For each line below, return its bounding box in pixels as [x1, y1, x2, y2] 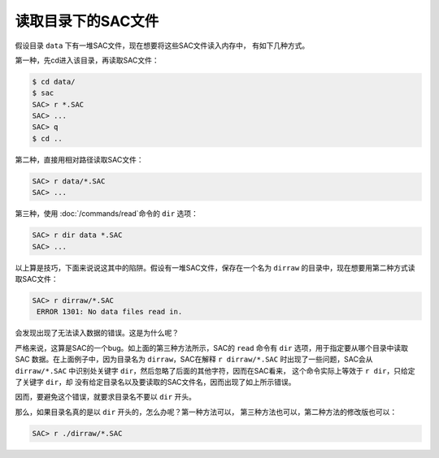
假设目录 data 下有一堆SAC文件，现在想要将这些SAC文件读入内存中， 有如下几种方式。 [15, 41, 310, 50]
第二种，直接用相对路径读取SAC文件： [15, 154, 144, 164]
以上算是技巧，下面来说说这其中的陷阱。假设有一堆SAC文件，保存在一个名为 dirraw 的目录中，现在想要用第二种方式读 [15, 262, 415, 272]
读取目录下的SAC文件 [15, 12, 159, 30]
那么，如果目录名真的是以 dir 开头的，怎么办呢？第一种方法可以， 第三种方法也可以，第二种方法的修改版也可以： [15, 407, 398, 417]
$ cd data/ [32, 77, 76, 86]
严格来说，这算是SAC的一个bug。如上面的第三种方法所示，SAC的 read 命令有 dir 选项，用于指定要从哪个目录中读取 [15, 343, 408, 352]
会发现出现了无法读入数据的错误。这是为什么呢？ [15, 328, 179, 338]
